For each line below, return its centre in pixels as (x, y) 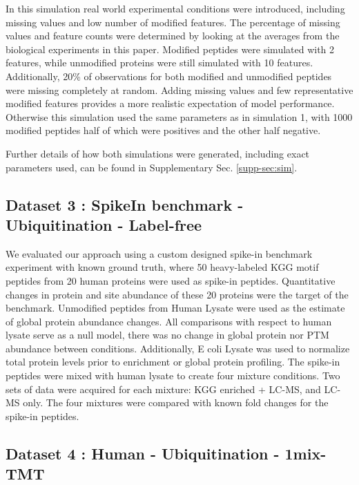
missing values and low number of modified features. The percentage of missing (173, 22)
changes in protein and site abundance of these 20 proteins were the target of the (177, 294)
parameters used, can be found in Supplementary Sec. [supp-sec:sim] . (152, 167)
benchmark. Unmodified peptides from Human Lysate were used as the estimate (175, 308)
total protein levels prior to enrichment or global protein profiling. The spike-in (173, 362)
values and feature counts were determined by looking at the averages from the (173, 36)
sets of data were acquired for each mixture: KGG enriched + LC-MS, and (163, 389)
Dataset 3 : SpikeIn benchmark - (125, 204)
